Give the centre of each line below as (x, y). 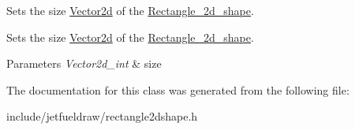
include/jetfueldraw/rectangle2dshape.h (102, 116)
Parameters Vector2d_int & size (84, 63)
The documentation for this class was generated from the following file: (178, 89)
